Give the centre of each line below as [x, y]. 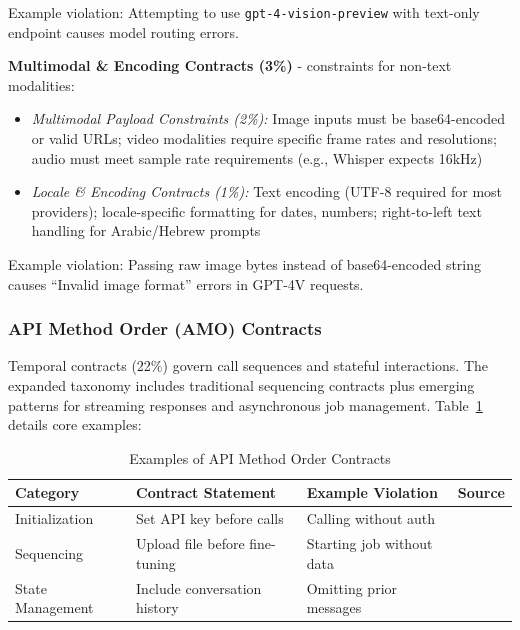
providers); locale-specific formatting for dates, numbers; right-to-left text [256, 210]
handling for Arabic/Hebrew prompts [146, 230]
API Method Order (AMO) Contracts [165, 328]
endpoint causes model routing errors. [124, 31]
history [157, 607]
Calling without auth [371, 518]
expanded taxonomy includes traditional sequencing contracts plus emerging [241, 385]
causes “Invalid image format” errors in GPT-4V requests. [186, 283]
